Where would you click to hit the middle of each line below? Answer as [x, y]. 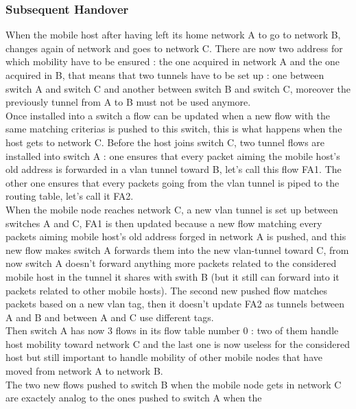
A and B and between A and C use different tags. [110, 317]
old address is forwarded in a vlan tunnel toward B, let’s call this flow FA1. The [174, 169]
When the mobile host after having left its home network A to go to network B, [173, 35]
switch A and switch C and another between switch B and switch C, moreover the [178, 88]
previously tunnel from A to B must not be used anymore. [128, 102]
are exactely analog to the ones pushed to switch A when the [134, 398]
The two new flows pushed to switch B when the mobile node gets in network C [174, 384]
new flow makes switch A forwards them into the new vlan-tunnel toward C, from [177, 249]
